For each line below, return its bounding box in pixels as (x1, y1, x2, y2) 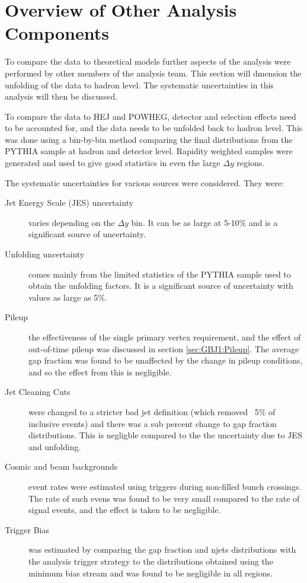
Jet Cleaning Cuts (5, 386, 71, 398)
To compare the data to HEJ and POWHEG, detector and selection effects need (5, 110, 296, 122)
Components (5, 21, 109, 45)
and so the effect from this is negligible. (28, 365, 172, 378)
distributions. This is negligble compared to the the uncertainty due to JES (28, 429, 302, 441)
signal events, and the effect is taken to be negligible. (28, 504, 221, 516)
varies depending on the (28, 216, 115, 228)
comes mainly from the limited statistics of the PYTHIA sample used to (28, 267, 291, 280)
